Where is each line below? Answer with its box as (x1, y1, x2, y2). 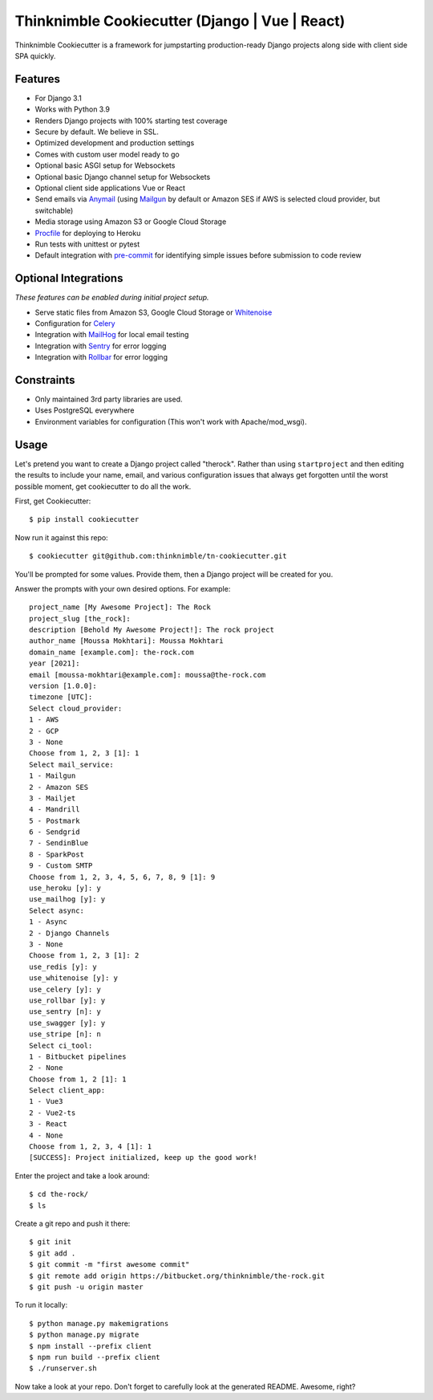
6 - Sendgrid (29, 828, 80, 836)
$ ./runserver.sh (29, 1364, 97, 1373)
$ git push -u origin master (29, 1282, 144, 1292)
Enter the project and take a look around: (14, 1170, 150, 1180)
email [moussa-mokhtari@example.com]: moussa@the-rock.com (29, 670, 266, 679)
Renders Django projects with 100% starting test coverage (34, 116, 228, 125)
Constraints (14, 373, 75, 387)
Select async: (29, 906, 84, 915)
